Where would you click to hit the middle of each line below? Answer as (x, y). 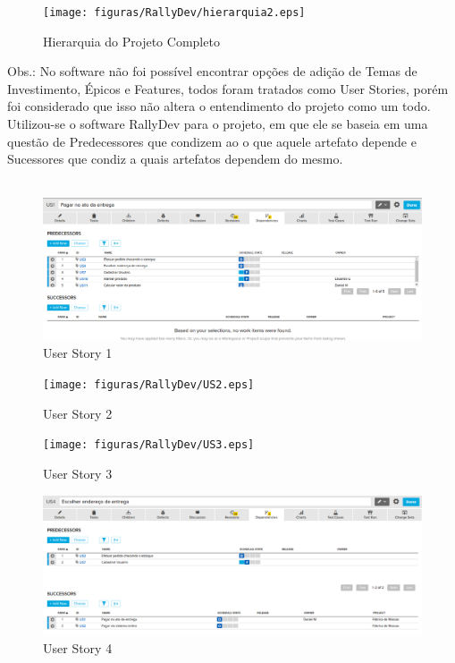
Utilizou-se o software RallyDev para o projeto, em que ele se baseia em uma (218, 124)
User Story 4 (78, 648)
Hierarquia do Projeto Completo (131, 41)
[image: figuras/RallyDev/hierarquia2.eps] (174, 13)
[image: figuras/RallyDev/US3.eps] (149, 445)
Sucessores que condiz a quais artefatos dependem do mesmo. (175, 159)
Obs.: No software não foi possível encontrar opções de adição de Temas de (212, 71)
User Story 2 (78, 413)
